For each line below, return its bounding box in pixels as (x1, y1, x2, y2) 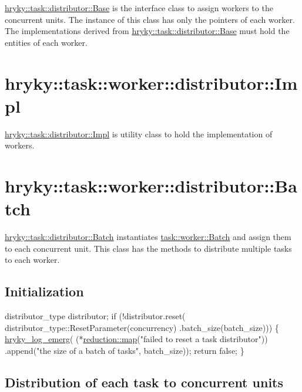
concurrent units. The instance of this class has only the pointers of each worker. (5, 13, 295, 25)
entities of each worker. (5, 36, 88, 48)
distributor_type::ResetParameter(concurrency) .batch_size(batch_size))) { (5, 321, 279, 333)
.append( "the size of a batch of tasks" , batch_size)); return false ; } (5, 344, 244, 356)
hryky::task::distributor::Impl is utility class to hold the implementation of (5, 127, 273, 140)
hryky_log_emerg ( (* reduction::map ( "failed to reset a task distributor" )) (5, 333, 268, 345)
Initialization (5, 282, 84, 300)
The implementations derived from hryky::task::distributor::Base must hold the (5, 25, 290, 37)
